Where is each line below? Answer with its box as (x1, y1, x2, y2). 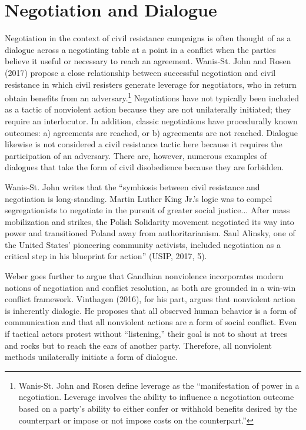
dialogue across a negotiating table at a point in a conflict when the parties (5, 43, 276, 55)
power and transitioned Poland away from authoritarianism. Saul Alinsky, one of (5, 227, 295, 239)
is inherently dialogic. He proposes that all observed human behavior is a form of (5, 304, 297, 316)
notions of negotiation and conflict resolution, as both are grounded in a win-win (5, 281, 296, 293)
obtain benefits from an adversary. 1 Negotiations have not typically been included (5, 90, 300, 104)
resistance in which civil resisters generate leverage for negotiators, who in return (5, 78, 297, 90)
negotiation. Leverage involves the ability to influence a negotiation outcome (18, 391, 294, 403)
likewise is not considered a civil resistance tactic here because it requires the (5, 138, 282, 150)
